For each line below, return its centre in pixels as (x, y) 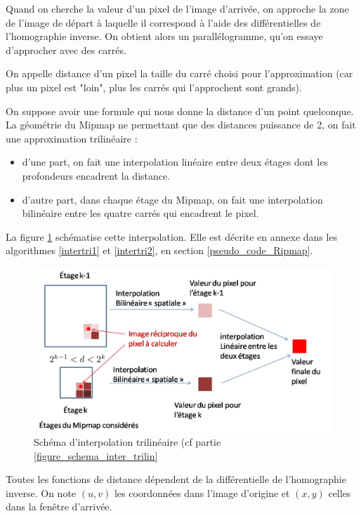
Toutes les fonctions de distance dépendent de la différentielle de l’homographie (176, 479)
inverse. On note (41, 492)
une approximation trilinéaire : (72, 138)
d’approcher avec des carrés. (66, 49)
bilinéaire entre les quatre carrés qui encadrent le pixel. (140, 213)
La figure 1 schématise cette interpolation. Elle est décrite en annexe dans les (172, 236)
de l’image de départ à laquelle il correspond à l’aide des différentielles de (163, 22)
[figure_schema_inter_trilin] (96, 455)
